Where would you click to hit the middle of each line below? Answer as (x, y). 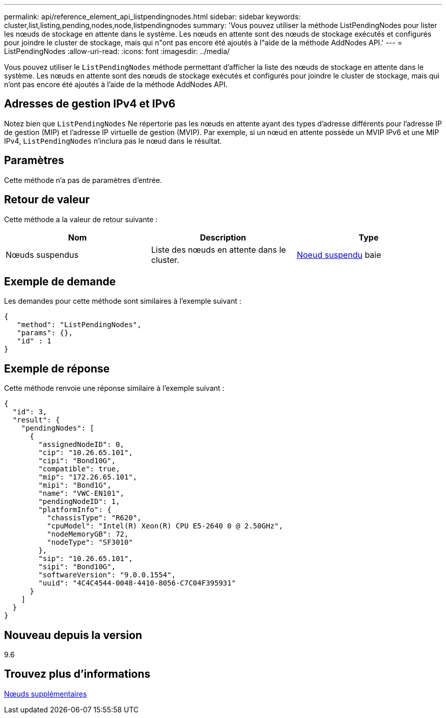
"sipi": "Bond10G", (77, 567)
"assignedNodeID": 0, (81, 445)
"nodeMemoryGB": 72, (88, 534)
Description (223, 237)
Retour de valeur (47, 200)
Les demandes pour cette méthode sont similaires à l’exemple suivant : (123, 301)
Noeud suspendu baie (339, 255)
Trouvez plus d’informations (77, 674)
